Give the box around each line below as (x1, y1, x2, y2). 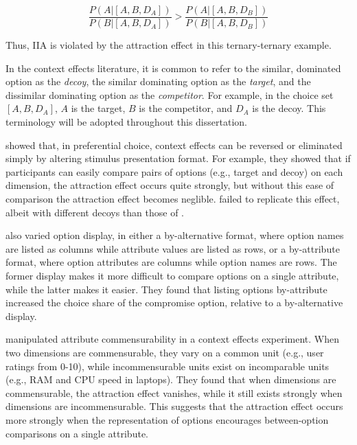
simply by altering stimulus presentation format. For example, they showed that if (5, 151, 351, 166)
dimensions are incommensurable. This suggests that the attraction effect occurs (5, 399, 343, 413)
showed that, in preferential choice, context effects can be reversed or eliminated (5, 137, 343, 152)
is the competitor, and (139, 101, 233, 115)
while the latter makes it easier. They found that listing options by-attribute (5, 282, 327, 296)
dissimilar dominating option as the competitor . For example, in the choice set (5, 87, 334, 102)
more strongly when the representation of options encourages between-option (5, 412, 329, 426)
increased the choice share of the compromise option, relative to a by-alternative (5, 295, 343, 310)
